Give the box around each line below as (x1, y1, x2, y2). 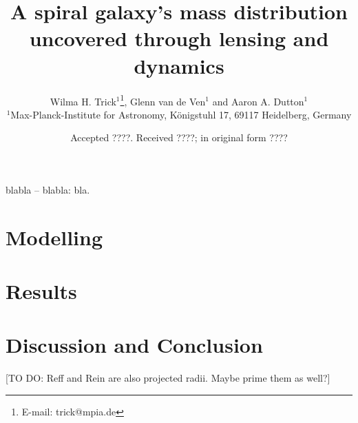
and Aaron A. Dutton (212, 94, 304, 108)
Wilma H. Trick (50, 94, 116, 108)
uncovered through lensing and (29, 24, 329, 52)
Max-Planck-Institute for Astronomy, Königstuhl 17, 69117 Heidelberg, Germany (10, 107, 352, 121)
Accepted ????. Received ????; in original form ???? (70, 130, 288, 145)
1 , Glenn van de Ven (120, 92, 206, 108)
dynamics (134, 51, 224, 79)
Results (6, 277, 77, 305)
